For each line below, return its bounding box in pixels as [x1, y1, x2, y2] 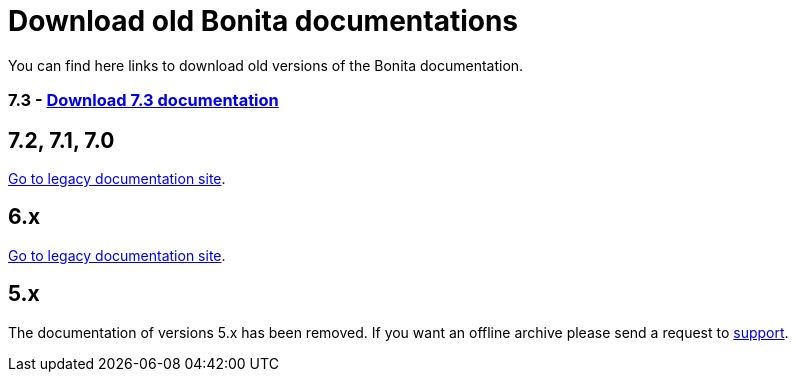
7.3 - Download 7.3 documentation [8, 90, 279, 111]
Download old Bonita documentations [8, 4, 519, 38]
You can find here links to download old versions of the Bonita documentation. [8, 56, 524, 74]
